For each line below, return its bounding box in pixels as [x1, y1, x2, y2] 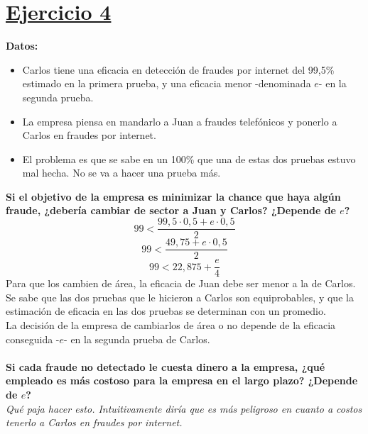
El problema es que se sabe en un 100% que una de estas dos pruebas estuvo [22, 151, 356, 166]
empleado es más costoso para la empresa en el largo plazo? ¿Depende [6, 373, 358, 388]
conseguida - [6, 331, 60, 346]
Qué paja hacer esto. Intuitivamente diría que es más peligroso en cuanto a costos [6, 401, 362, 416]
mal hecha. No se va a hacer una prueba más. [22, 165, 221, 180]
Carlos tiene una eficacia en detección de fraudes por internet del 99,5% [22, 62, 335, 77]
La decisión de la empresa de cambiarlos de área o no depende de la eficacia [6, 318, 336, 333]
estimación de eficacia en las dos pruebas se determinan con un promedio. [6, 304, 326, 318]
